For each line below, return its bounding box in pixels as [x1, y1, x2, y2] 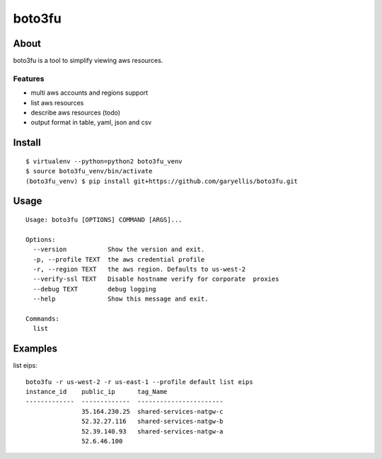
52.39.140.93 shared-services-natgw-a [81, 427, 224, 435]
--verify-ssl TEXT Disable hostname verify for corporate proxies [33, 275, 279, 283]
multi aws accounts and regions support [30, 88, 149, 97]
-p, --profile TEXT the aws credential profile [33, 255, 205, 263]
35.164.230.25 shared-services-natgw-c [81, 407, 224, 415]
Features [13, 74, 45, 83]
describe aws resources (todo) [30, 108, 120, 117]
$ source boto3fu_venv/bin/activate [25, 167, 153, 175]
